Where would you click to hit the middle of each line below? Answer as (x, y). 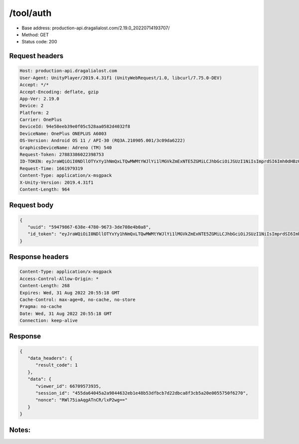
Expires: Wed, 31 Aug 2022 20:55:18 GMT (70, 293)
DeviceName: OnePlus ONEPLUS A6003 (63, 134)
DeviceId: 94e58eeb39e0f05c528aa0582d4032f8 (75, 127)
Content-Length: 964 (45, 189)
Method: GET (35, 34)
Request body (31, 205)
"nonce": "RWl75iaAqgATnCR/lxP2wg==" (82, 400)
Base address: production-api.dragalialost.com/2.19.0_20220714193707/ (96, 28)
